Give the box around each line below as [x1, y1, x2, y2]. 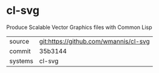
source [9, 37, 29, 45]
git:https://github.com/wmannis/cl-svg [39, 37, 150, 45]
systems [9, 57, 33, 65]
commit [9, 46, 31, 55]
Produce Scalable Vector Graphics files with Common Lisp [6, 24, 153, 31]
